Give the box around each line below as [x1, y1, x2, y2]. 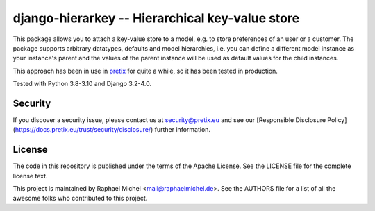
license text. [12, 171, 48, 180]
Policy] [327, 116, 347, 124]
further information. [154, 126, 211, 134]
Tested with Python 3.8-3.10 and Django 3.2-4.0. [12, 80, 152, 88]
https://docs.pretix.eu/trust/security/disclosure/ [15, 126, 151, 134]
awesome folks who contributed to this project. [12, 194, 148, 203]
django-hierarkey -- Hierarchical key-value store [12, 10, 300, 26]
